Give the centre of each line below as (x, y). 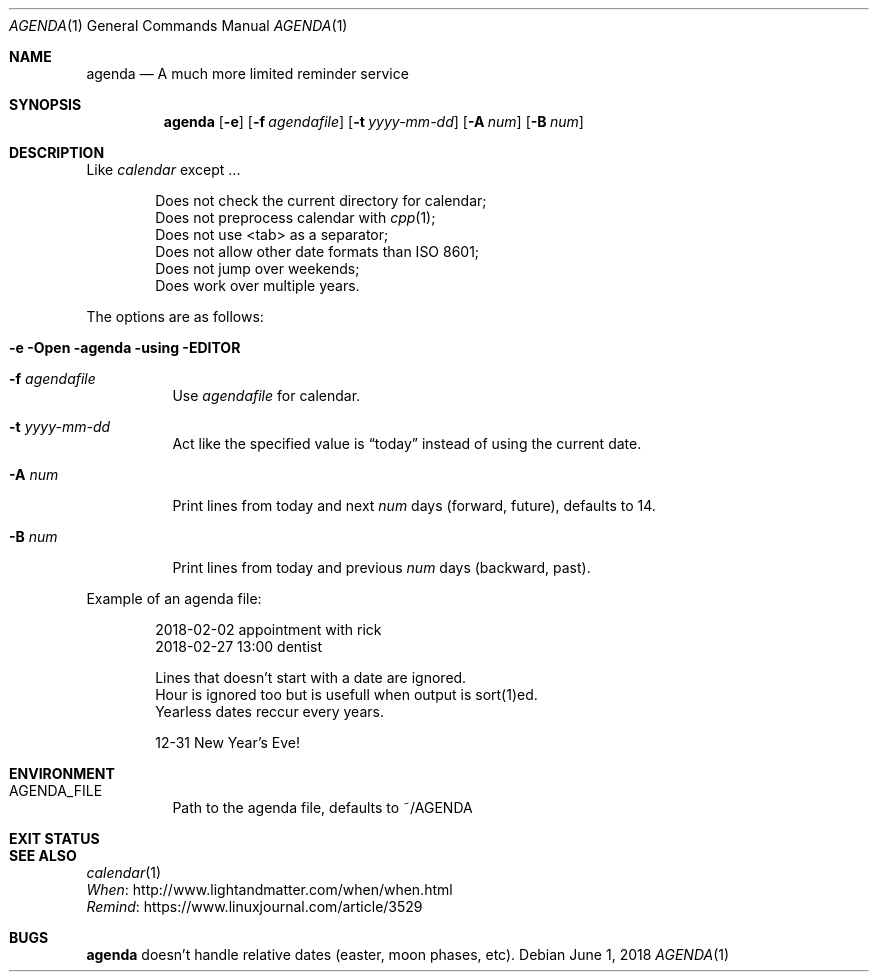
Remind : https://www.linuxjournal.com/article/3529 (254, 906)
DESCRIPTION (57, 152)
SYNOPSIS (45, 104)
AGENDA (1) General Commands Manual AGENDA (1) (178, 25)
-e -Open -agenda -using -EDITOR (125, 347)
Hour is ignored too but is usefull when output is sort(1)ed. (346, 694)
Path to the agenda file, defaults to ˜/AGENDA (322, 807)
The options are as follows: (175, 316)
